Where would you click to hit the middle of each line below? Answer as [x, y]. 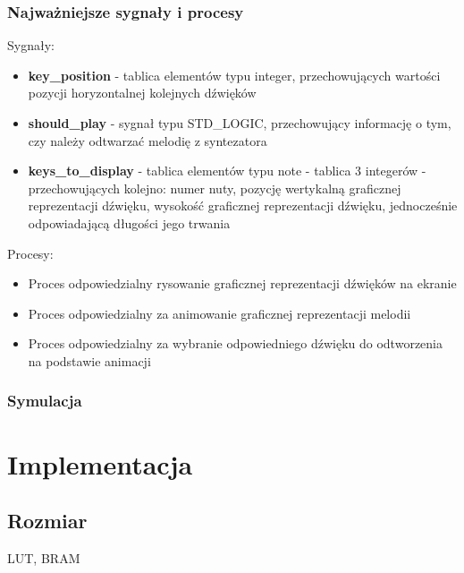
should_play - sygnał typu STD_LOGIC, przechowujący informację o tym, [240, 123]
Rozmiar [47, 521]
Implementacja [100, 463]
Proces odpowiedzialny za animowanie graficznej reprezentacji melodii [219, 313]
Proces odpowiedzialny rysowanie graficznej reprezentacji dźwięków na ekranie [242, 283]
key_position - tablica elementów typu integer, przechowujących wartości [234, 75]
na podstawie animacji [89, 360]
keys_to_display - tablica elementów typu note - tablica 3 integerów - [227, 171]
